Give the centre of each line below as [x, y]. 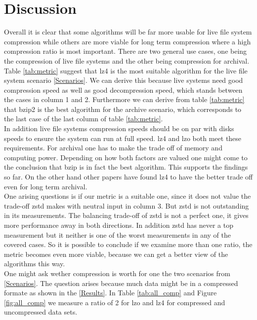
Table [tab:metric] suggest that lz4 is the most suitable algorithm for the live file [126, 70]
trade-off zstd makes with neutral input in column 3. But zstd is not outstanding [127, 205]
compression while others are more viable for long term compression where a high [128, 41]
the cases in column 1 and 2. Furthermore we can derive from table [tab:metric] [124, 99]
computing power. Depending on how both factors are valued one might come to [126, 157]
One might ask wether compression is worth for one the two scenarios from [117, 273]
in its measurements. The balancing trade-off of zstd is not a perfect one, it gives [126, 215]
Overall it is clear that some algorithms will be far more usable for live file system [128, 32]
